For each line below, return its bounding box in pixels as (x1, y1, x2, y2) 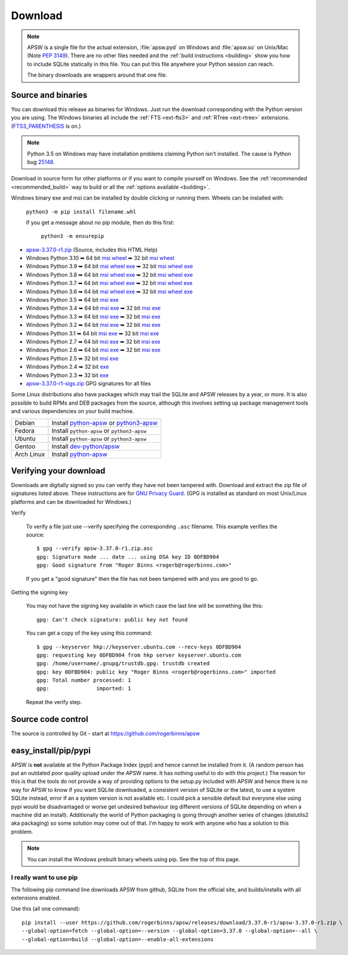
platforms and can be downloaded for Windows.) (11, 498, 131, 505)
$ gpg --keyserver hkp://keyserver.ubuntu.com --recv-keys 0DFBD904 (36, 643, 241, 650)
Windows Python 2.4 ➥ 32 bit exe (26, 363, 109, 371)
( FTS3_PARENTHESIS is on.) (11, 123, 81, 130)
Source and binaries (11, 90, 88, 100)
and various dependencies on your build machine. (11, 408, 134, 415)
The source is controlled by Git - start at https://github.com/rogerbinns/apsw (11, 730, 200, 737)
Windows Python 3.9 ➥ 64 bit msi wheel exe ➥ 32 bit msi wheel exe (26, 263, 193, 270)
